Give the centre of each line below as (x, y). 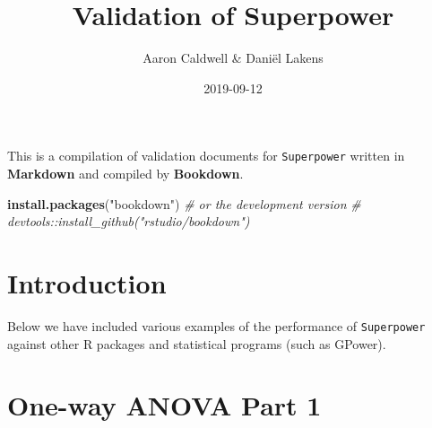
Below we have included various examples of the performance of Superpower (216, 325)
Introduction (87, 282)
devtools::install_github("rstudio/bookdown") (129, 221)
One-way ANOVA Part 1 (164, 405)
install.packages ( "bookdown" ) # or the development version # (184, 203)
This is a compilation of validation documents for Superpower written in (206, 156)
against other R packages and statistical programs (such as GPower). (197, 343)
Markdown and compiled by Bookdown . (125, 173)
